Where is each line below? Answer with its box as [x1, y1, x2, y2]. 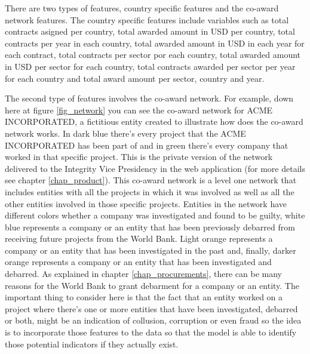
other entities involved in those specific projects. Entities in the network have [5, 197, 287, 210]
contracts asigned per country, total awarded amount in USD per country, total [5, 25, 295, 38]
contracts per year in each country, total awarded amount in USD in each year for [5, 36, 305, 49]
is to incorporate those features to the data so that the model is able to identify [5, 326, 297, 338]
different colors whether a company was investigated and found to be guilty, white [5, 209, 305, 221]
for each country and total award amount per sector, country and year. [5, 72, 265, 84]
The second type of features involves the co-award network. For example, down [5, 92, 294, 104]
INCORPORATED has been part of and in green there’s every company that [5, 138, 288, 151]
